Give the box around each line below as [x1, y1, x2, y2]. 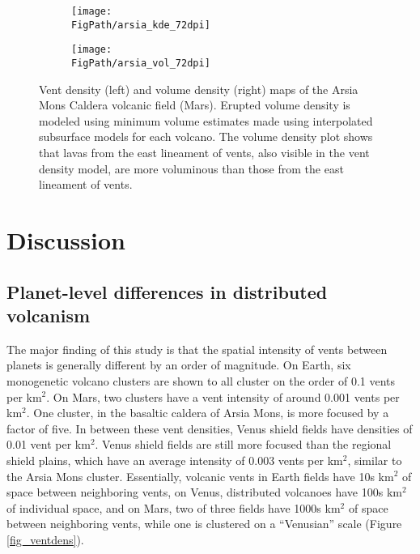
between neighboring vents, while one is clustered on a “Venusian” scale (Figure [6, 515, 402, 532]
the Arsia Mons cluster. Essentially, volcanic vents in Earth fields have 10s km [6, 467, 394, 484]
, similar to [347, 451, 402, 468]
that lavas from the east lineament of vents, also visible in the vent [39, 144, 370, 160]
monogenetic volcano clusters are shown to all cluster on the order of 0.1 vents [6, 372, 396, 389]
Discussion [6, 223, 125, 256]
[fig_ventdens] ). [6, 531, 84, 548]
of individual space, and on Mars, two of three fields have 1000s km [6, 499, 341, 516]
